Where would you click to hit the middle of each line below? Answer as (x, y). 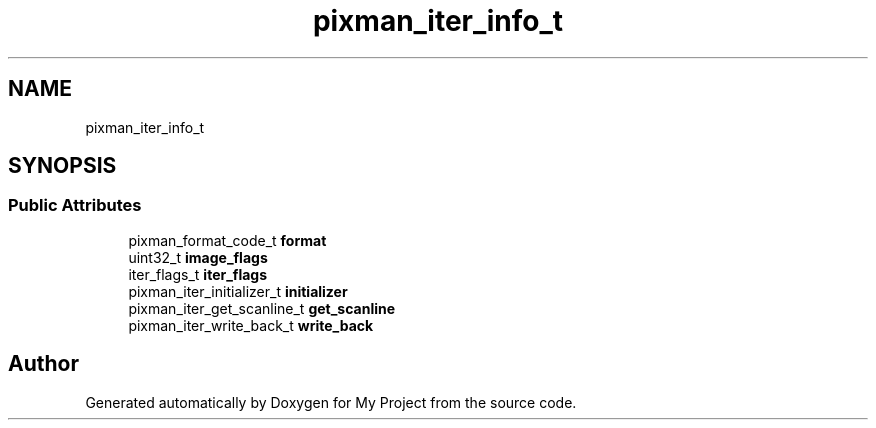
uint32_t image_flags (198, 257)
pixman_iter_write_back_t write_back (251, 325)
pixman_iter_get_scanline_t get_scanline (262, 308)
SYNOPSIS (62, 166)
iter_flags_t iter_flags (198, 274)
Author (43, 364)
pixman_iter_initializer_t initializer (238, 291)
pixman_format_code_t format (227, 240)
